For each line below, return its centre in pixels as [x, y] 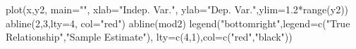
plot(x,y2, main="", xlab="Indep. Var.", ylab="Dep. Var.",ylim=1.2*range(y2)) [177, 9]
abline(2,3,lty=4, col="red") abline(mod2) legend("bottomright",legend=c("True [178, 23]
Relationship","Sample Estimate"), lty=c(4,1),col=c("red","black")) [149, 37]
